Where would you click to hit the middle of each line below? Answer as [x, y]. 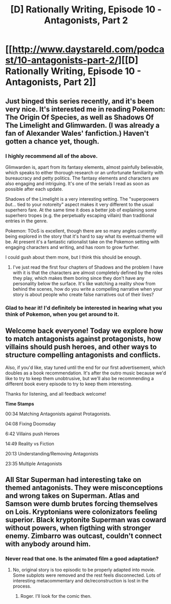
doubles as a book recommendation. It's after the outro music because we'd [86, 373]
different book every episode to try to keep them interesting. [69, 384]
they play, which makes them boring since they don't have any [79, 278]
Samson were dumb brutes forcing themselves [82, 504]
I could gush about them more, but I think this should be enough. [73, 257]
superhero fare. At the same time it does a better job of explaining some [81, 210]
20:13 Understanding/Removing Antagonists [52, 453]
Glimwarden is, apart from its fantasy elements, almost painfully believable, [84, 167]
